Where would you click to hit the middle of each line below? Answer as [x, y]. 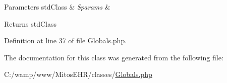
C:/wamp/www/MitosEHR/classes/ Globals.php [78, 74]
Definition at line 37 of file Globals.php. [66, 40]
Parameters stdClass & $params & [57, 7]
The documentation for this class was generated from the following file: [114, 57]
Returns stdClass [30, 23]
